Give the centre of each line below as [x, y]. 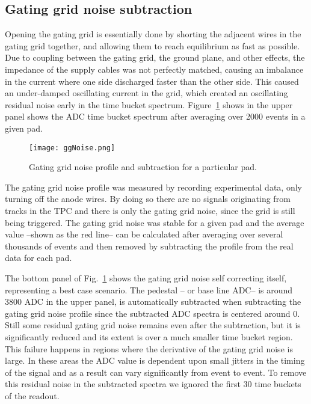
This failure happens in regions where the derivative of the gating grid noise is [149, 348]
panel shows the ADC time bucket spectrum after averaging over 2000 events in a [155, 116]
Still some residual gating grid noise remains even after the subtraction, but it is [153, 325]
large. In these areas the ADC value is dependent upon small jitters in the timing [155, 360]
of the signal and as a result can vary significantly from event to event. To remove [156, 372]
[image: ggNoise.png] [72, 148]
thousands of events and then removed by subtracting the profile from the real [149, 246]
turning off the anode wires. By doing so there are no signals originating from [148, 199]
